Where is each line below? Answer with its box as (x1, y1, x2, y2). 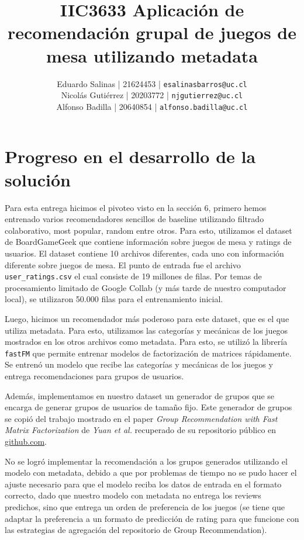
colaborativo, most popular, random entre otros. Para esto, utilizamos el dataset (5, 224, 292, 236)
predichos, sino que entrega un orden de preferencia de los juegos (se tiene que (5, 500, 285, 513)
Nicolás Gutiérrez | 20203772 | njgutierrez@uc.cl (61, 89, 243, 101)
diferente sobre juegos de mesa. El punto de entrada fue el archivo (5, 258, 241, 271)
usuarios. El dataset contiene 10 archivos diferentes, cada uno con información (5, 247, 284, 259)
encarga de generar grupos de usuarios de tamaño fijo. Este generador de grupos (5, 401, 292, 413)
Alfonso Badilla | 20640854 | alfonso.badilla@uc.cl (56, 100, 248, 112)
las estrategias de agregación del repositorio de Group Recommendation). (5, 524, 267, 536)
